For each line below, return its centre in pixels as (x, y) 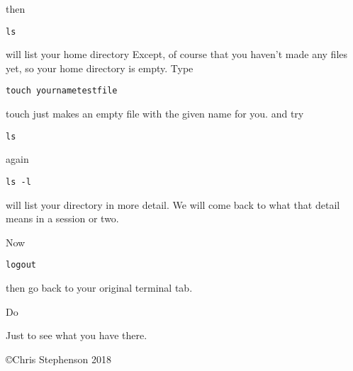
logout (21, 265)
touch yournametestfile (62, 91)
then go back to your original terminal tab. (99, 288)
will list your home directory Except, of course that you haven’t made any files (177, 54)
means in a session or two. (62, 218)
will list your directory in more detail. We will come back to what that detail (173, 204)
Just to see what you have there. (77, 335)
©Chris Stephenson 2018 (58, 359)
